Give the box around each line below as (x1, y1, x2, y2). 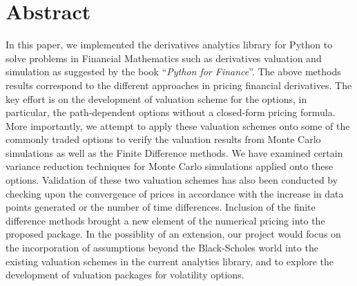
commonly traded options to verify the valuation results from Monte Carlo (6, 132, 321, 146)
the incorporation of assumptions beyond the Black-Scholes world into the (6, 240, 318, 255)
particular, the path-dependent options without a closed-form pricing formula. (6, 105, 336, 120)
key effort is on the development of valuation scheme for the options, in (6, 91, 307, 106)
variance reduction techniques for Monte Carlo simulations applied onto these (6, 159, 334, 173)
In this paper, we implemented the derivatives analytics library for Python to (6, 37, 333, 52)
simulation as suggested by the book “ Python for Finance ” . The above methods (6, 64, 341, 79)
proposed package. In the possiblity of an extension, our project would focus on (6, 227, 341, 241)
